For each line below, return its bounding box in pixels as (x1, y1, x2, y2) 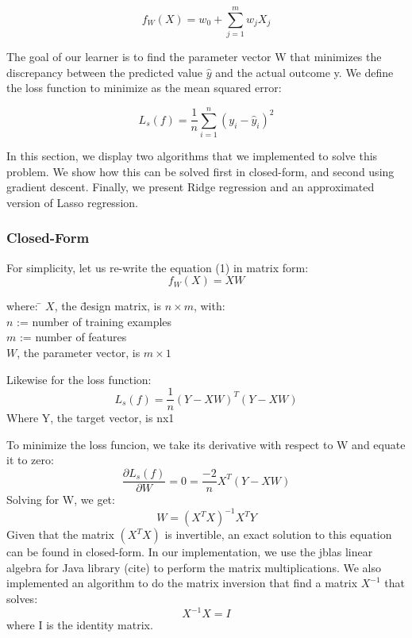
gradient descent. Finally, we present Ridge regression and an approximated (6, 179, 375, 195)
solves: (6, 590, 38, 606)
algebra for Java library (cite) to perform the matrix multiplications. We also (6, 559, 381, 575)
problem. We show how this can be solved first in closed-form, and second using (6, 163, 395, 179)
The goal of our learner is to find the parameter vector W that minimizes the (6, 48, 382, 65)
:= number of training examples (17, 313, 172, 329)
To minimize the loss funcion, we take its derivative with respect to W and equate (6, 436, 406, 452)
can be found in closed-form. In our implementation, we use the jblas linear (6, 544, 373, 560)
